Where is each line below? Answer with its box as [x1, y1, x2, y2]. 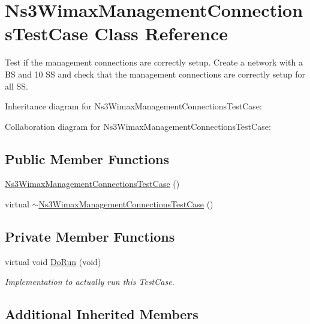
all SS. [5, 79, 28, 92]
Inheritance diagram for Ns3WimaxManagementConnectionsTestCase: [5, 100, 262, 112]
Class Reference [94, 21, 228, 46]
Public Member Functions [5, 149, 169, 168]
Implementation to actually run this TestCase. [5, 275, 174, 288]
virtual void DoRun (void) [5, 255, 101, 267]
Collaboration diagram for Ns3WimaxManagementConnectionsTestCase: [5, 120, 271, 132]
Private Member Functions [5, 227, 175, 246]
